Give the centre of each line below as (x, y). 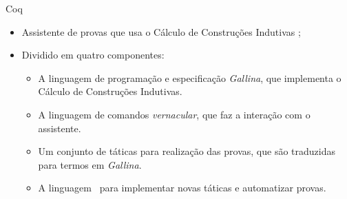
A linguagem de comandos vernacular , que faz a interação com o (174, 114)
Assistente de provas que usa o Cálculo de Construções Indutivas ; (161, 31)
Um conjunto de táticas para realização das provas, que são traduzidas (187, 151)
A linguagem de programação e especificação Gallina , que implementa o (190, 77)
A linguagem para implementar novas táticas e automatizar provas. (182, 188)
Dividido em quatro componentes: (93, 55)
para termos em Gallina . (90, 164)
